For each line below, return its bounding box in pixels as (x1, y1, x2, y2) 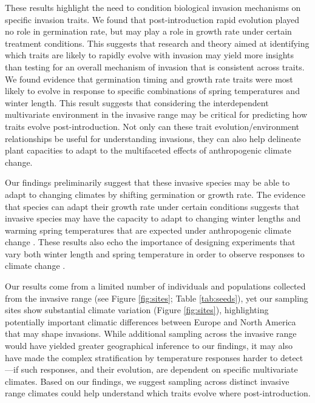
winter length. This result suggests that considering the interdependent (5, 96, 269, 109)
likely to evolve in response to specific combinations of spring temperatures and (5, 84, 300, 97)
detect (280, 351, 303, 364)
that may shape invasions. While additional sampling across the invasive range (5, 327, 297, 340)
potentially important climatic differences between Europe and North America (5, 315, 296, 328)
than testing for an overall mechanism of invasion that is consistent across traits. (5, 60, 305, 73)
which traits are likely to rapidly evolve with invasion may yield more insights (5, 49, 294, 61)
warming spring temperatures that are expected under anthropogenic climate (5, 223, 291, 236)
